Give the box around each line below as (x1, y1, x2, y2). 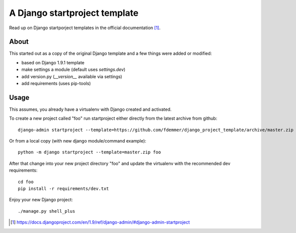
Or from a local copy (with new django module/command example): (9, 138, 147, 144)
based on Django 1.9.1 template (21, 59, 85, 65)
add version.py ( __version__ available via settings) (21, 73, 122, 79)
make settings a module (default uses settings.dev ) (21, 67, 126, 73)
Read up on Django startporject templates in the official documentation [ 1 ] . (9, 25, 161, 31)
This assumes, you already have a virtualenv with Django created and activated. (9, 106, 172, 112)
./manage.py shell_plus (18, 208, 75, 214)
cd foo (18, 179, 34, 185)
